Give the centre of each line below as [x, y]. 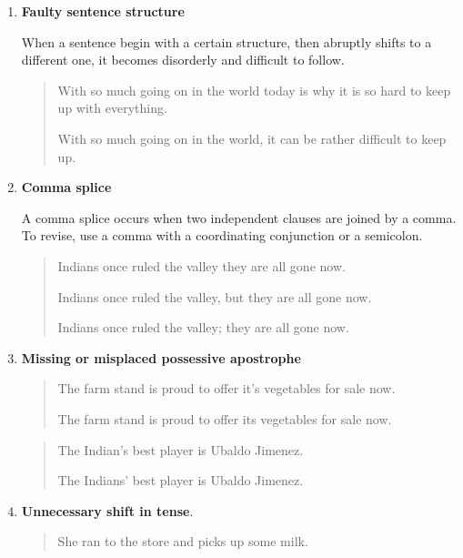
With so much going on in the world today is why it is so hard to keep [254, 90]
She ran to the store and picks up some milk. [183, 541]
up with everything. [112, 108]
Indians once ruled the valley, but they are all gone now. [215, 296]
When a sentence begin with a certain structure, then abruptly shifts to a [226, 41]
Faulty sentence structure [103, 11]
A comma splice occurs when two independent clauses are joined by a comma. [239, 217]
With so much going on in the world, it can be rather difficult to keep [252, 138]
